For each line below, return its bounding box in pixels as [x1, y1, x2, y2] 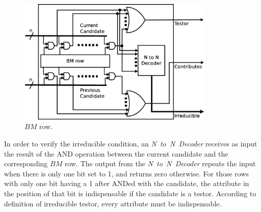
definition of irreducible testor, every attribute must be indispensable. [4, 198, 222, 208]
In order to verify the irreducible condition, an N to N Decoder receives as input [4, 138, 257, 148]
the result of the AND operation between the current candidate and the [4, 148, 228, 159]
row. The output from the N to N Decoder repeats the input [64, 158, 256, 169]
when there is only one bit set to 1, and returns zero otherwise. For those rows [4, 168, 249, 178]
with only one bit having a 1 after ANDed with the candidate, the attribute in [4, 178, 249, 189]
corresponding [4, 158, 48, 169]
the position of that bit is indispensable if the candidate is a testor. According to [4, 188, 256, 198]
